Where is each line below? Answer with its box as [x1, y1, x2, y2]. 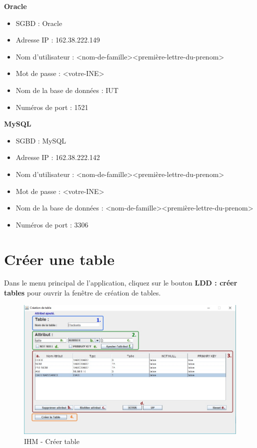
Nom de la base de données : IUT [15, 84, 118, 95]
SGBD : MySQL [15, 135, 66, 145]
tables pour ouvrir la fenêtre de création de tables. [4, 287, 161, 298]
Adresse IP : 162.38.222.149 [15, 34, 100, 45]
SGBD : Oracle [15, 17, 62, 28]
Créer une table [4, 248, 115, 269]
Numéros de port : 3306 [15, 219, 88, 229]
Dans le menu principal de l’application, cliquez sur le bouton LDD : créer [4, 277, 237, 288]
